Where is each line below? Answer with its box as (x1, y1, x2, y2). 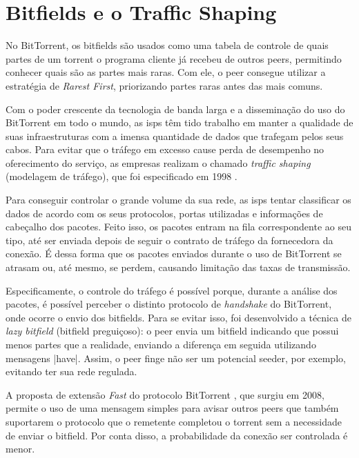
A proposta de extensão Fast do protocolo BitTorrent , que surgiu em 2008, (6, 387, 324, 401)
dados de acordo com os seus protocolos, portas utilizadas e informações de (6, 206, 323, 220)
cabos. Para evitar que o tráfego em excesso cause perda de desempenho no (6, 142, 324, 157)
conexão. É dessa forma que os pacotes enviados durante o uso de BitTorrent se (6, 246, 342, 261)
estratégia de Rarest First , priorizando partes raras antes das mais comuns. (6, 78, 323, 92)
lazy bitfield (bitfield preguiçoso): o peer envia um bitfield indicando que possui (6, 323, 339, 338)
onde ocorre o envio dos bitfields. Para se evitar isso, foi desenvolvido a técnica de (6, 310, 351, 324)
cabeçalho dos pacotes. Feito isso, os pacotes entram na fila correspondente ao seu (6, 219, 351, 234)
